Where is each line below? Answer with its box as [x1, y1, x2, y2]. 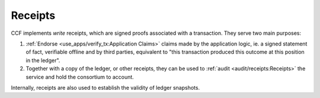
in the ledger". [25, 57, 60, 64]
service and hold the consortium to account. [25, 73, 135, 80]
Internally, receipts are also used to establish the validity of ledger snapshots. [11, 84, 200, 91]
